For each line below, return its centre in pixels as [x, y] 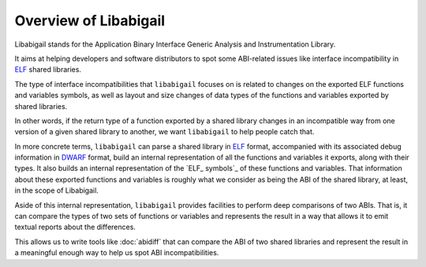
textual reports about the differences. [75, 227]
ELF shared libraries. [48, 70]
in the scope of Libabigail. [56, 190]
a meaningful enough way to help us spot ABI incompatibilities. [117, 253]
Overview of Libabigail [90, 21]
